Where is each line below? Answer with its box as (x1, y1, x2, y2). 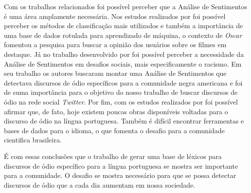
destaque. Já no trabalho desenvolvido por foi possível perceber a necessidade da (4, 49, 244, 59)
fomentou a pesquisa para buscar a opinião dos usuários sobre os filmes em (4, 39, 227, 50)
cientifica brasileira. (4, 135, 62, 145)
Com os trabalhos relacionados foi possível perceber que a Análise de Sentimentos (4, 1, 247, 11)
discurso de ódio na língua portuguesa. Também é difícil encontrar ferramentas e (4, 116, 244, 126)
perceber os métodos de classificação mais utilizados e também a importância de (4, 20, 243, 31)
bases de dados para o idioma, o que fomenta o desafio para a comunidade (4, 125, 225, 135)
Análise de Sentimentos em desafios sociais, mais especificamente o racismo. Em (4, 58, 242, 69)
